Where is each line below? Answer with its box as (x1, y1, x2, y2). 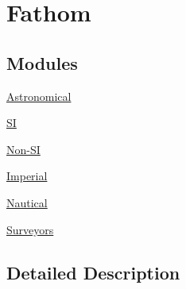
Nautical (6, 194, 48, 210)
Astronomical (6, 87, 72, 104)
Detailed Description (6, 260, 180, 284)
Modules (6, 50, 78, 75)
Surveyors (6, 221, 54, 237)
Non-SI (6, 141, 41, 157)
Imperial (6, 168, 48, 184)
